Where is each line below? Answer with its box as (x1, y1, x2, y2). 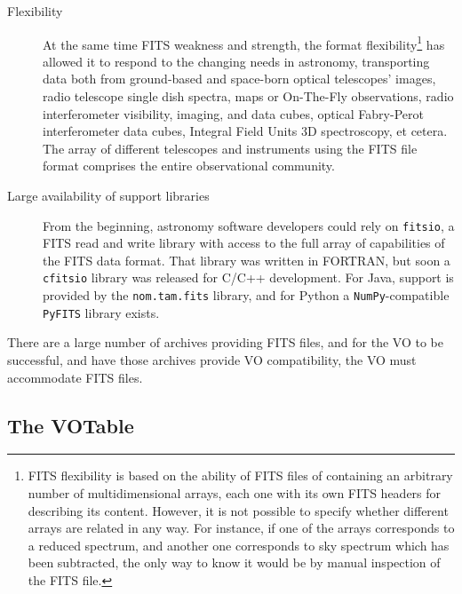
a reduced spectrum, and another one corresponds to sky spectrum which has (28, 535, 450, 554)
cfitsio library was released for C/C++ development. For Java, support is (43, 268, 454, 287)
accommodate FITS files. (7, 368, 143, 386)
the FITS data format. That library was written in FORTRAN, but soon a (43, 250, 450, 269)
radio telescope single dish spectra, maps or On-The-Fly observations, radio (43, 87, 454, 106)
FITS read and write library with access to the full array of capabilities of (43, 234, 445, 252)
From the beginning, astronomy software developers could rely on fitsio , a (43, 216, 455, 234)
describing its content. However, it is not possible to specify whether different (28, 501, 449, 519)
